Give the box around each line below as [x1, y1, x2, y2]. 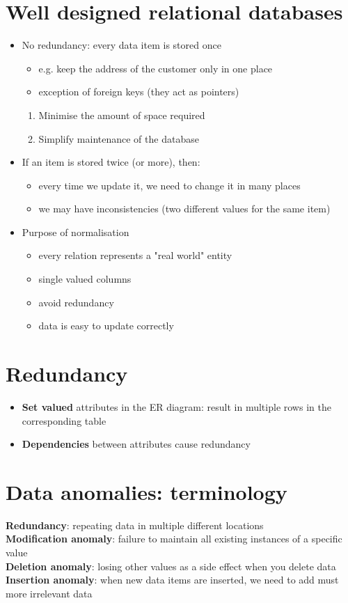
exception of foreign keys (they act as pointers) [38, 84, 239, 99]
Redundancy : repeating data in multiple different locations [6, 517, 264, 532]
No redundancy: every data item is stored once [22, 38, 221, 52]
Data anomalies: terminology [6, 477, 287, 506]
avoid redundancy [38, 295, 114, 309]
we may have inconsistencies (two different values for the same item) [38, 201, 331, 216]
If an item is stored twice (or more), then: [22, 155, 200, 169]
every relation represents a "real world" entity [38, 248, 232, 263]
